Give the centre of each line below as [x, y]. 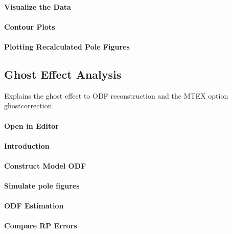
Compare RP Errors [41, 226]
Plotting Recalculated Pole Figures [67, 46]
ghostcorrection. [29, 106]
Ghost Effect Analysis [63, 74]
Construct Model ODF [45, 165]
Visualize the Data [38, 6]
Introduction [27, 145]
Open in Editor [31, 125]
